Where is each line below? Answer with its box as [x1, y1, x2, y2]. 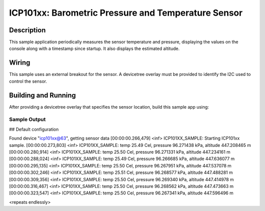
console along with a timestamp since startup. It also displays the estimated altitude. [9, 46, 180, 51]
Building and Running [9, 91, 76, 99]
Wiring [9, 59, 30, 67]
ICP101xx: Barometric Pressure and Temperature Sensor [9, 7, 243, 18]
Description [9, 26, 46, 34]
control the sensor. [9, 78, 47, 84]
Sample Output [9, 116, 46, 123]
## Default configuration [9, 126, 59, 132]
